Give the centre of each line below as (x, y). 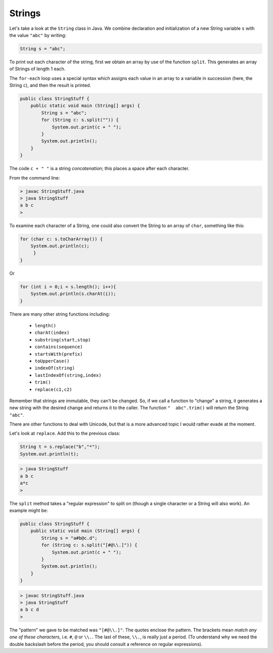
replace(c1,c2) (54, 389)
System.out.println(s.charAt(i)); (73, 294)
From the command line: (35, 178)
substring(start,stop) (63, 340)
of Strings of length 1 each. (37, 69)
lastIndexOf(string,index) (68, 375)
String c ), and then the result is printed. (50, 85)
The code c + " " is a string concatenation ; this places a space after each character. (99, 168)
